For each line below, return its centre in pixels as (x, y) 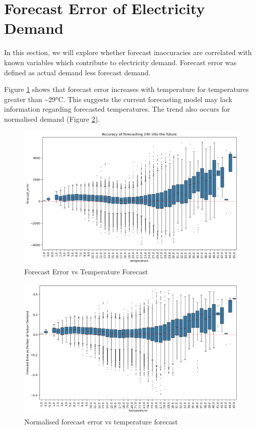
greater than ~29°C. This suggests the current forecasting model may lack (118, 99)
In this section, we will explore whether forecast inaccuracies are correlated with (128, 52)
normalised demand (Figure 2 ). (52, 118)
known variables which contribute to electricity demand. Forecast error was (120, 62)
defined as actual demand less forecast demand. (78, 72)
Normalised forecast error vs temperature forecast (101, 422)
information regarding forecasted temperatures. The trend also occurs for (117, 109)
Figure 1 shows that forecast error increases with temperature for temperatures (126, 89)
